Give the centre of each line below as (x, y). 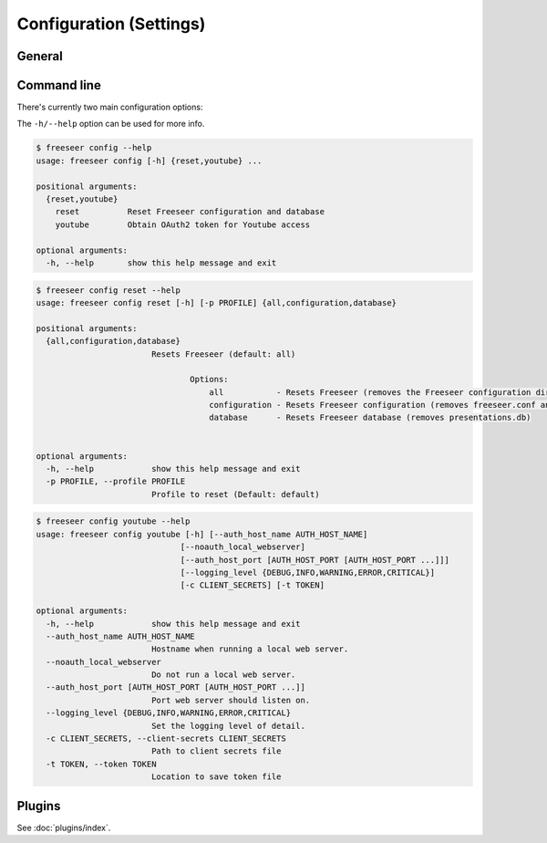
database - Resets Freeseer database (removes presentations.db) (370, 418)
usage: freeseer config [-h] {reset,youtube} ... (149, 161)
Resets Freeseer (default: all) (223, 354)
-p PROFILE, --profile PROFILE (116, 482)
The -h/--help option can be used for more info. (111, 124)
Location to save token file (216, 777)
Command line (59, 85)
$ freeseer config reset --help (108, 290)
